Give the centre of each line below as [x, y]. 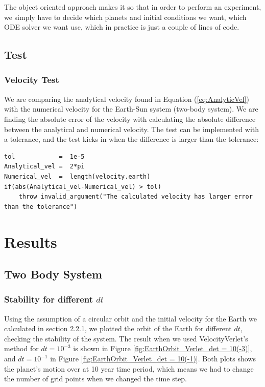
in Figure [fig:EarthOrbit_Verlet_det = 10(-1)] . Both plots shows [153, 359]
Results [31, 241]
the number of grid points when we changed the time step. [95, 379]
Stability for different [49, 299]
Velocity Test [32, 80]
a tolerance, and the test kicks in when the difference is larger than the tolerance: [131, 139]
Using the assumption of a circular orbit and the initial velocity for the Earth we [130, 318]
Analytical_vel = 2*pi [44, 167]
